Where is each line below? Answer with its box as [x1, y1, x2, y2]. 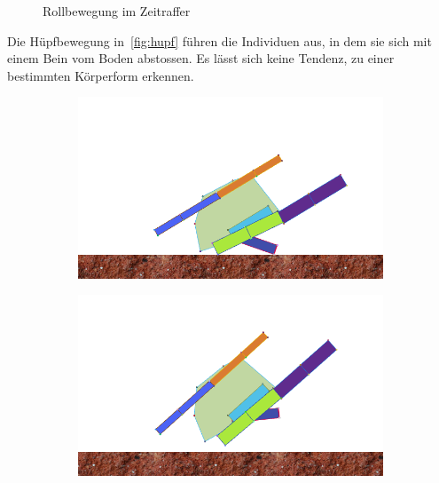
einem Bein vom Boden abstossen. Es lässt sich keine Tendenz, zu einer [7, 49, 395, 67]
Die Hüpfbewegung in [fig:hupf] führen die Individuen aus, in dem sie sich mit [7, 31, 432, 50]
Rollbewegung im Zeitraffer [43, 2, 191, 20]
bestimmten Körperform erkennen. [7, 66, 194, 84]
